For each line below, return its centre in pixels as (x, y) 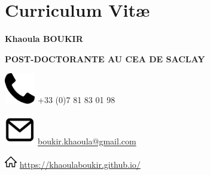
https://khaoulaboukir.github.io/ (80, 165)
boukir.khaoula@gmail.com (87, 141)
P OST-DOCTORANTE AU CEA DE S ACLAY (105, 58)
